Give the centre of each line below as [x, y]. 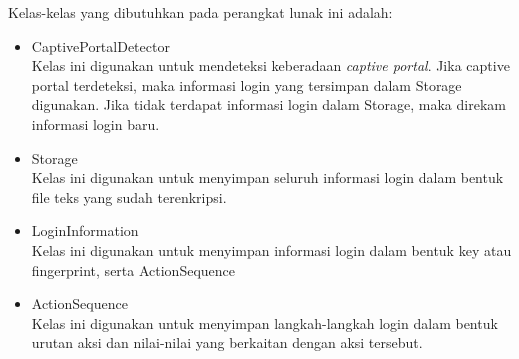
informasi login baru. [95, 123]
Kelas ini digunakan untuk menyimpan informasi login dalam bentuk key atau [271, 249]
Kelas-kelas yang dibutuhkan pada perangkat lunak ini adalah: [200, 12]
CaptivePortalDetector [100, 45]
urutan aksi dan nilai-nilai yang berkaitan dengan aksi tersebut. [227, 342]
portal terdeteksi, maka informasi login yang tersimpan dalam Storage [246, 84]
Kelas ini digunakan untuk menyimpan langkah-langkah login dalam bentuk [264, 322]
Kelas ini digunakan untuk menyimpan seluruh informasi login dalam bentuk [267, 177]
